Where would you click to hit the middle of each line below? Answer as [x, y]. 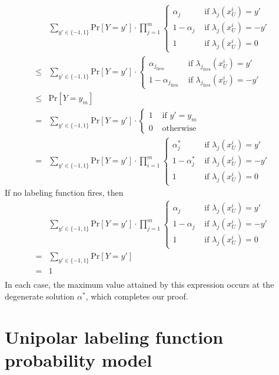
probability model [79, 360]
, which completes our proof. [137, 296]
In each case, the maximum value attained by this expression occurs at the [139, 284]
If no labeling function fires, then [64, 193]
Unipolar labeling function [114, 336]
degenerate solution [40, 296]
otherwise [179, 128]
